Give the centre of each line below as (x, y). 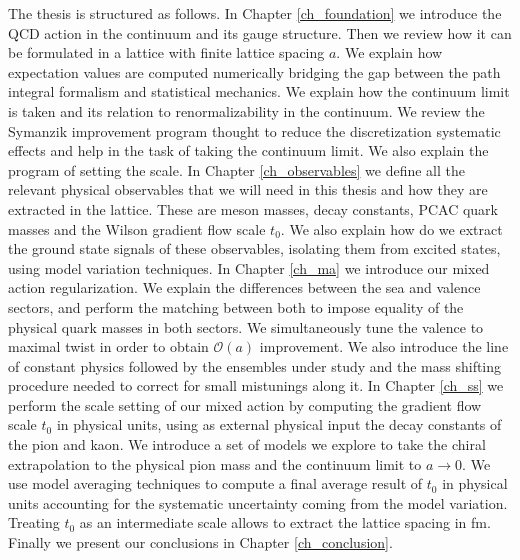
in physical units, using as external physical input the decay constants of (279, 424)
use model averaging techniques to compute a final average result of (215, 483)
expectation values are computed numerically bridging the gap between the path (254, 71)
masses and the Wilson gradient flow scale (137, 228)
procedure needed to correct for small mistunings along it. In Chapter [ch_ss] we (256, 385)
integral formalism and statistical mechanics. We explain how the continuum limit (259, 91)
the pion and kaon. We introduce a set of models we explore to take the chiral (247, 444)
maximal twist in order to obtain (108, 346)
